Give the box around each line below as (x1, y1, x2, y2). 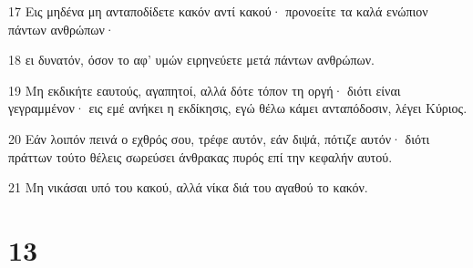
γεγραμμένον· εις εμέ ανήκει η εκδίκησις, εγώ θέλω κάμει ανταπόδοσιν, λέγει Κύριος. (8, 98, 468, 118)
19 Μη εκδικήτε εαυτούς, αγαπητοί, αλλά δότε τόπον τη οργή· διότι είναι (8, 80, 401, 99)
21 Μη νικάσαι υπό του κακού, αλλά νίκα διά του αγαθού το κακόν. (8, 178, 368, 197)
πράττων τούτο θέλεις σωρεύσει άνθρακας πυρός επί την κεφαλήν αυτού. (8, 147, 393, 166)
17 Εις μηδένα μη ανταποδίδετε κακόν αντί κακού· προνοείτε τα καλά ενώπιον (8, 2, 428, 20)
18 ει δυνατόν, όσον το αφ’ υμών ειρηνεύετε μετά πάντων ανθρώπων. (8, 50, 375, 69)
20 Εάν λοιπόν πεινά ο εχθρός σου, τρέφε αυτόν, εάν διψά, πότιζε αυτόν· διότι (8, 129, 430, 148)
